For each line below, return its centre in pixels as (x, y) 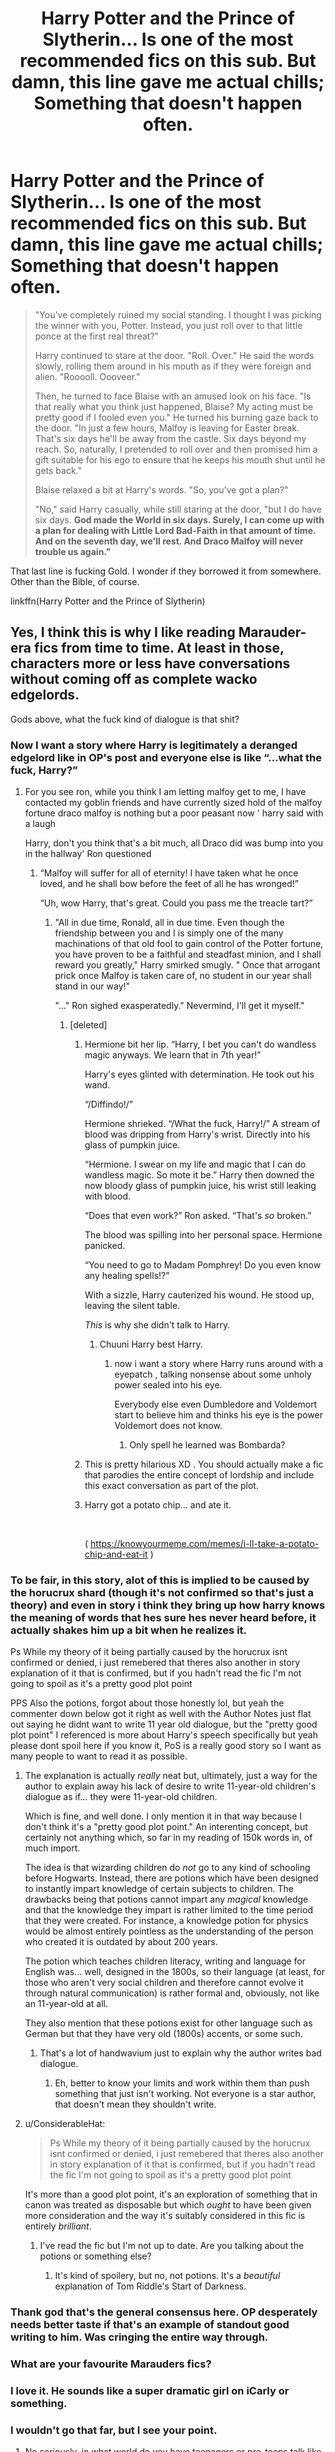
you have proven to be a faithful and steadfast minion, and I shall (188, 954)
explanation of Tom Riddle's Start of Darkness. (150, 2286)
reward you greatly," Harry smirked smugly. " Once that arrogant (187, 965)
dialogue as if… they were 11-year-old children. (121, 1797)
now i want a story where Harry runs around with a (219, 1364)
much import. (52, 1848)
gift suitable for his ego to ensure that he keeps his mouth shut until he (180, 459)
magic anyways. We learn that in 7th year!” (173, 1055)
